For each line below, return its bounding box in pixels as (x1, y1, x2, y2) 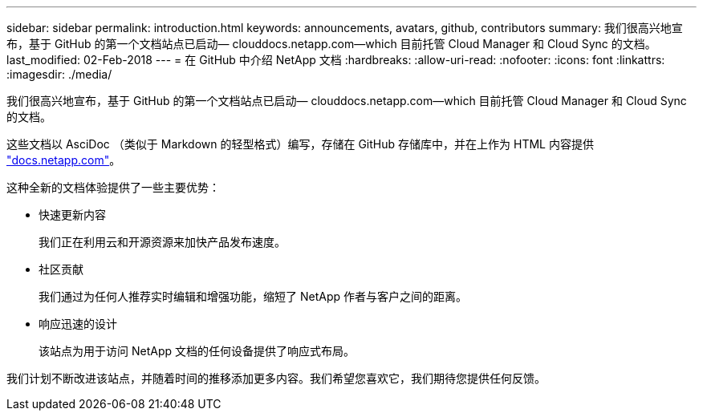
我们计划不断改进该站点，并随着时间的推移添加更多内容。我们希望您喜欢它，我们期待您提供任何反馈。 (6, 371, 546, 385)
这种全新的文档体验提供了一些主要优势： (6, 180, 220, 194)
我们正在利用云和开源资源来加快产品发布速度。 (39, 235, 286, 249)
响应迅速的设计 (39, 317, 117, 330)
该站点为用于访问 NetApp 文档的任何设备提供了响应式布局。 (39, 344, 355, 358)
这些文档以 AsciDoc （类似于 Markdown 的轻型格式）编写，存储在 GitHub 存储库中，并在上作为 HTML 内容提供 (6, 137, 594, 151)
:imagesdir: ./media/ (6, 67, 112, 81)
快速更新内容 (39, 208, 106, 221)
